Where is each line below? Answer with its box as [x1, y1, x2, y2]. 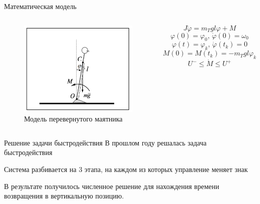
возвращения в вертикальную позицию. [4, 190, 124, 201]
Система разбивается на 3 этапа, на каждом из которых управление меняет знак [4, 164, 248, 174]
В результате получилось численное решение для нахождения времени [4, 180, 219, 191]
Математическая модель [4, 1, 77, 11]
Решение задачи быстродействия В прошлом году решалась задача [4, 137, 207, 147]
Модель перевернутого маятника [24, 113, 123, 124]
